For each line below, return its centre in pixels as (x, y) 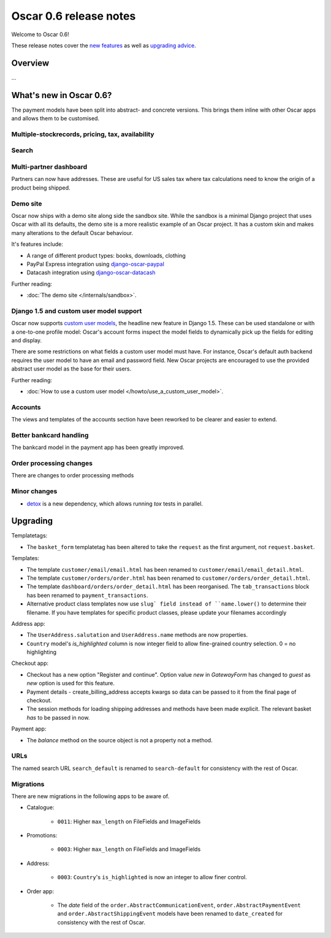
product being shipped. (41, 188)
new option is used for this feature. (71, 683)
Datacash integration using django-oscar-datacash (91, 272)
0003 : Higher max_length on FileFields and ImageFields (129, 849)
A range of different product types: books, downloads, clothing (106, 255)
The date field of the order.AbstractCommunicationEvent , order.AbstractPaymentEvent (179, 905)
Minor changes (34, 491)
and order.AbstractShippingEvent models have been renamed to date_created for (170, 913)
